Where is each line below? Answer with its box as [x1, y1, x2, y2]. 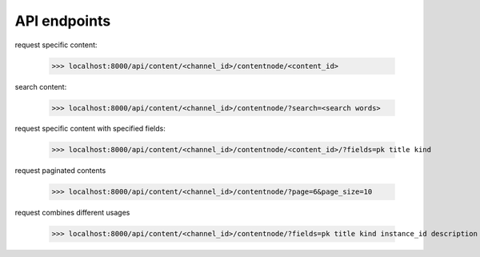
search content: [14, 82, 67, 91]
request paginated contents [14, 166, 106, 175]
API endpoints [14, 12, 111, 30]
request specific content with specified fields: [14, 124, 166, 134]
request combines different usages [14, 208, 130, 218]
